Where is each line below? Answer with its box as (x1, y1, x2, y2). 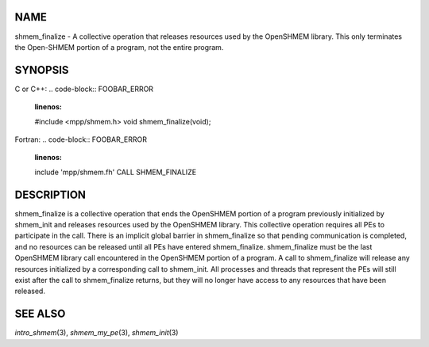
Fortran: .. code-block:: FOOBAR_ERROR (14, 135, 147, 144)
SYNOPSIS (14, 63, 69, 77)
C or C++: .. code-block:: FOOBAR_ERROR (14, 84, 154, 93)
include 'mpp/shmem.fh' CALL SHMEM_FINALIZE (34, 167, 197, 177)
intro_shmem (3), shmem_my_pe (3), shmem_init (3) (14, 328, 179, 337)
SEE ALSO (14, 307, 66, 321)
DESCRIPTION (14, 188, 87, 201)
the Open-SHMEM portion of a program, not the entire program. (14, 42, 224, 51)
